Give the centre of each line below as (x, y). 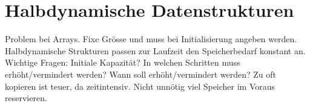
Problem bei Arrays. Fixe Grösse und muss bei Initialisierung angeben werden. (151, 39)
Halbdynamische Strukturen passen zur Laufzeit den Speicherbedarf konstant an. (155, 50)
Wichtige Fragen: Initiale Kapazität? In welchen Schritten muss (123, 62)
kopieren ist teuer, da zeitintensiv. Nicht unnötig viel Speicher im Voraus (140, 86)
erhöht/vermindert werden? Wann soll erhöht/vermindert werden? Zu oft (141, 74)
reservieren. (26, 98)
